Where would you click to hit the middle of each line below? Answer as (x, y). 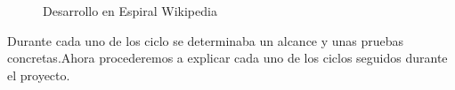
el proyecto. (39, 75)
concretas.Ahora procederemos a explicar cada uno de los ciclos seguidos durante (227, 58)
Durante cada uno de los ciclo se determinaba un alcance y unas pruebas (206, 40)
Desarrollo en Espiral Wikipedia (130, 11)
